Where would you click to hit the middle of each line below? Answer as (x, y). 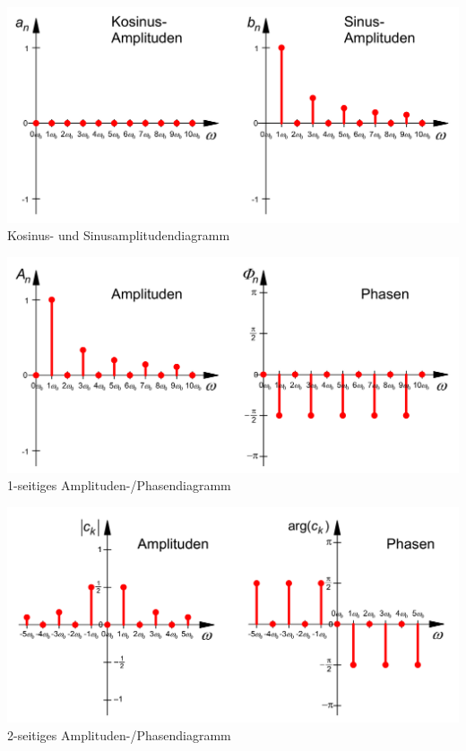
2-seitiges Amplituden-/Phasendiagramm (119, 734)
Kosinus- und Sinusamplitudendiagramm (119, 235)
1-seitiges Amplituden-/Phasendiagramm (119, 485)
